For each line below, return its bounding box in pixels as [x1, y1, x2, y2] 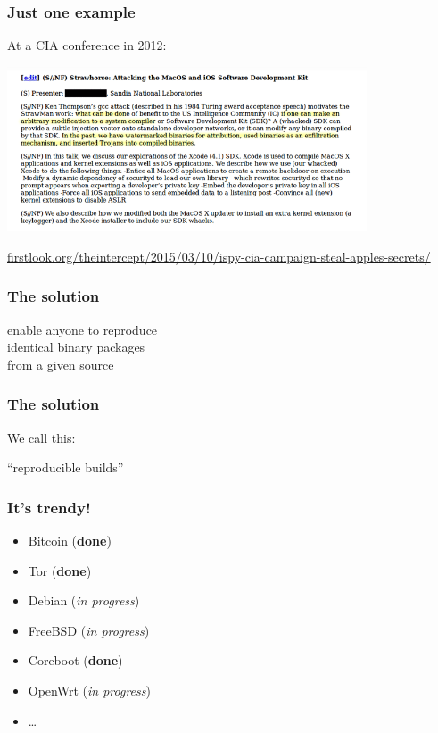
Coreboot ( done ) [28, 651, 123, 670]
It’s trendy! [7, 496, 91, 518]
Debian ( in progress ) [28, 591, 140, 610]
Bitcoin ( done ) [28, 530, 112, 549]
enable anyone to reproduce [7, 320, 158, 338]
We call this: [7, 428, 76, 446]
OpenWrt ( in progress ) [28, 680, 151, 699]
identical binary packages [7, 337, 145, 356]
